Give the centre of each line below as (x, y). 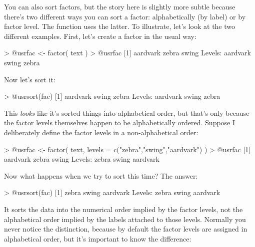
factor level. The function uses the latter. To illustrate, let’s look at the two (120, 26)
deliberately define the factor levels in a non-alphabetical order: (101, 132)
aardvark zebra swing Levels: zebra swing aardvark (82, 159)
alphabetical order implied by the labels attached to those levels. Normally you (125, 219)
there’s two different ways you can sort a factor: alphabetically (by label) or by (125, 16)
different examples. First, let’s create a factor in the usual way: (100, 36)
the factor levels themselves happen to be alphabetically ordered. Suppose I (120, 123)
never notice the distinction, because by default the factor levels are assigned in (126, 229)
